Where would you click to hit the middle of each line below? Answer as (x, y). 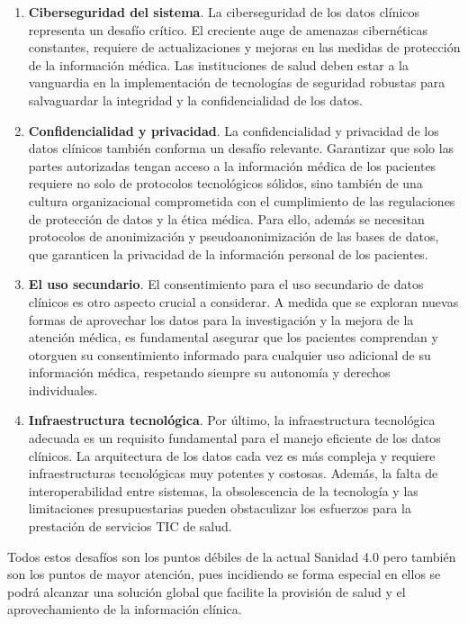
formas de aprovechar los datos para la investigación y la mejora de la (221, 319)
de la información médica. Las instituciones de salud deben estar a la (218, 64)
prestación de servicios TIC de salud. (130, 526)
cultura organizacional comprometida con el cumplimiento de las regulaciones (242, 200)
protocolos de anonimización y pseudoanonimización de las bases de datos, (234, 236)
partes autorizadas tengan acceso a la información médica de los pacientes (232, 165)
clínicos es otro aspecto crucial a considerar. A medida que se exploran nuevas (243, 301)
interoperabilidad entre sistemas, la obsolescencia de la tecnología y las (223, 490)
